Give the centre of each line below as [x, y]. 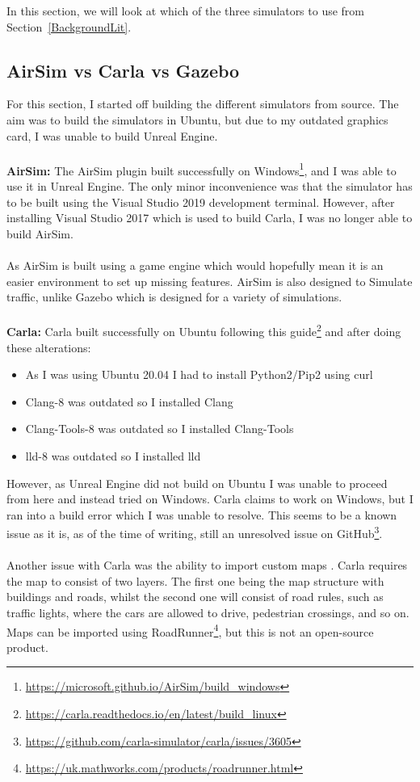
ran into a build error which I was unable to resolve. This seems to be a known [202, 514]
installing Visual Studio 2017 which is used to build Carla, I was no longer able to [210, 218]
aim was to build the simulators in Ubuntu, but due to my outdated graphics [197, 119]
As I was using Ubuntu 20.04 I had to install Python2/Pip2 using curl [199, 374]
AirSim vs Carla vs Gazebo [123, 70]
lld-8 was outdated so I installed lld [113, 455]
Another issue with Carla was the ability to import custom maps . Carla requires [207, 565]
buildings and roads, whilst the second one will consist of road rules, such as [195, 597]
